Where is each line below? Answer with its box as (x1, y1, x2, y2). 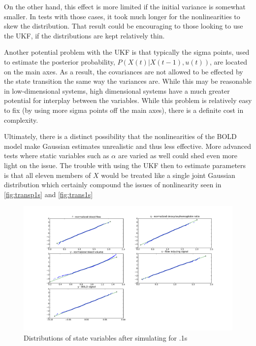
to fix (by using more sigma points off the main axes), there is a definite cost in (4, 104, 244, 115)
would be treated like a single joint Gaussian (101, 170, 235, 180)
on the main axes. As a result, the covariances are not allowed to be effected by (4, 66, 243, 76)
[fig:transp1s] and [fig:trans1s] (4, 189, 93, 199)
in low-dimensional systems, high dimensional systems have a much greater (4, 85, 230, 96)
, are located (210, 56, 247, 67)
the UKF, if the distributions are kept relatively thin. (4, 30, 165, 40)
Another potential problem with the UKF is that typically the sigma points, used (4, 47, 250, 57)
